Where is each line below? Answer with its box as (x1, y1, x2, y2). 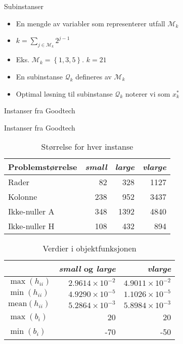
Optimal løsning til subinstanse (16, 88, 113, 99)
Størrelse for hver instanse (41, 141, 133, 153)
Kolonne (8, 191, 37, 203)
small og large (59, 263, 116, 275)
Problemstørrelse (8, 161, 77, 173)
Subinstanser (4, 1, 43, 11)
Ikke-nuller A (8, 205, 55, 218)
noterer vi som (125, 88, 170, 99)
